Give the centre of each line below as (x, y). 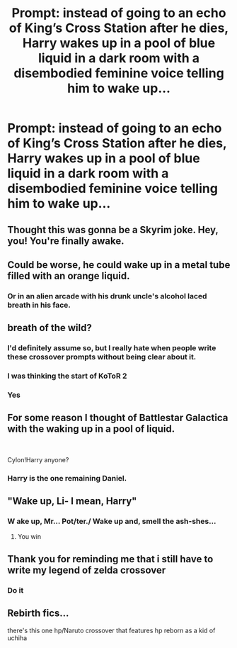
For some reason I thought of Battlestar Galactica (118, 418)
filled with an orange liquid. (69, 275)
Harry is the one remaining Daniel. (67, 478)
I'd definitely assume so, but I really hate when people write (112, 348)
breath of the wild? (50, 328)
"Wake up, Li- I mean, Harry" (72, 501)
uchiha (17, 638)
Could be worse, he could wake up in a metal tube (119, 265)
